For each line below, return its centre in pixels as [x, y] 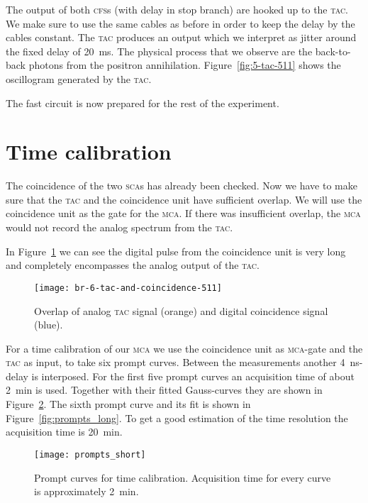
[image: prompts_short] [90, 454]
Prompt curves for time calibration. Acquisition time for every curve [183, 477]
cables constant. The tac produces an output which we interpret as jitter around [181, 37]
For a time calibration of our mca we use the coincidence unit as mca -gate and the [184, 348]
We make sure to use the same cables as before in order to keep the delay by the [180, 23]
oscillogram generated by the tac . [79, 78]
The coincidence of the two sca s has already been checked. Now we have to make [182, 186]
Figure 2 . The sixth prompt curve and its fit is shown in [128, 404]
